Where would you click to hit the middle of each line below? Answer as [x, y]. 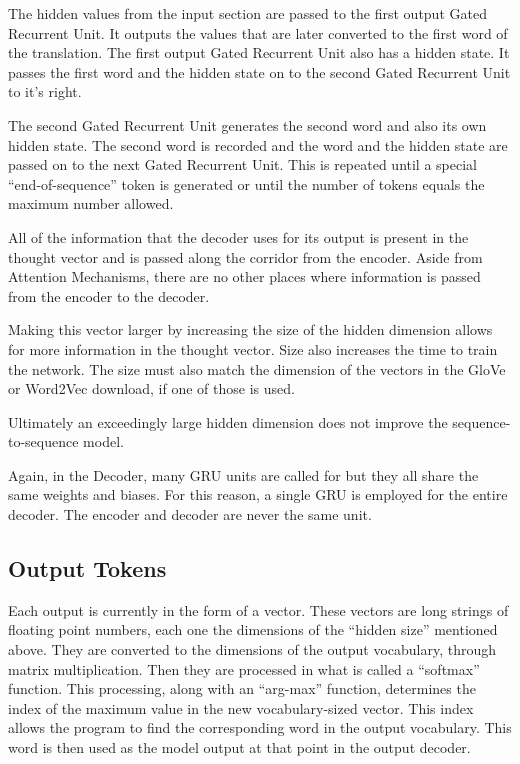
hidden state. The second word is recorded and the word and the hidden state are [258, 144]
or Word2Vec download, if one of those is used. [151, 388]
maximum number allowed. [91, 203]
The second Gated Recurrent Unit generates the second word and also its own [247, 124]
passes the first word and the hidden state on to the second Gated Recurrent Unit [259, 71]
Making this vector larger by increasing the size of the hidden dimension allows [250, 329]
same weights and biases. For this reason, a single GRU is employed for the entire [258, 494]
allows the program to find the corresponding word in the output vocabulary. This [260, 727]
